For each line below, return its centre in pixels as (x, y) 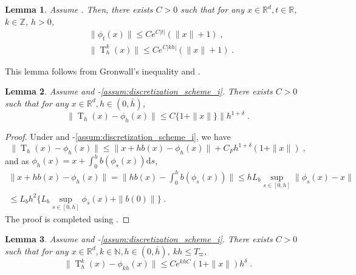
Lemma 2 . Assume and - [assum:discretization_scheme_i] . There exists (139, 91)
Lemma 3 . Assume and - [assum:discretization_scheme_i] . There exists (139, 239)
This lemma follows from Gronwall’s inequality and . (103, 71)
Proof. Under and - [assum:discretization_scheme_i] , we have (118, 137)
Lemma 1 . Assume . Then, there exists (79, 9)
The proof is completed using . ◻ (67, 218)
